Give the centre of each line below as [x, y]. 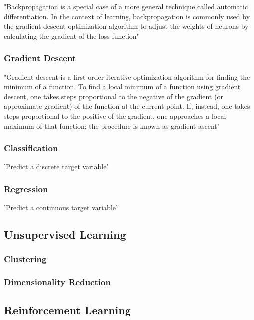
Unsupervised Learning [65, 234]
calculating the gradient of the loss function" [72, 36]
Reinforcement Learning [67, 309]
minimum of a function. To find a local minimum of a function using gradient [122, 87]
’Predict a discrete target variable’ [56, 166]
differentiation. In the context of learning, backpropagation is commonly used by [127, 16]
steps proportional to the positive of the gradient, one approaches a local [115, 116]
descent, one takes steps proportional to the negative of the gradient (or [114, 96]
